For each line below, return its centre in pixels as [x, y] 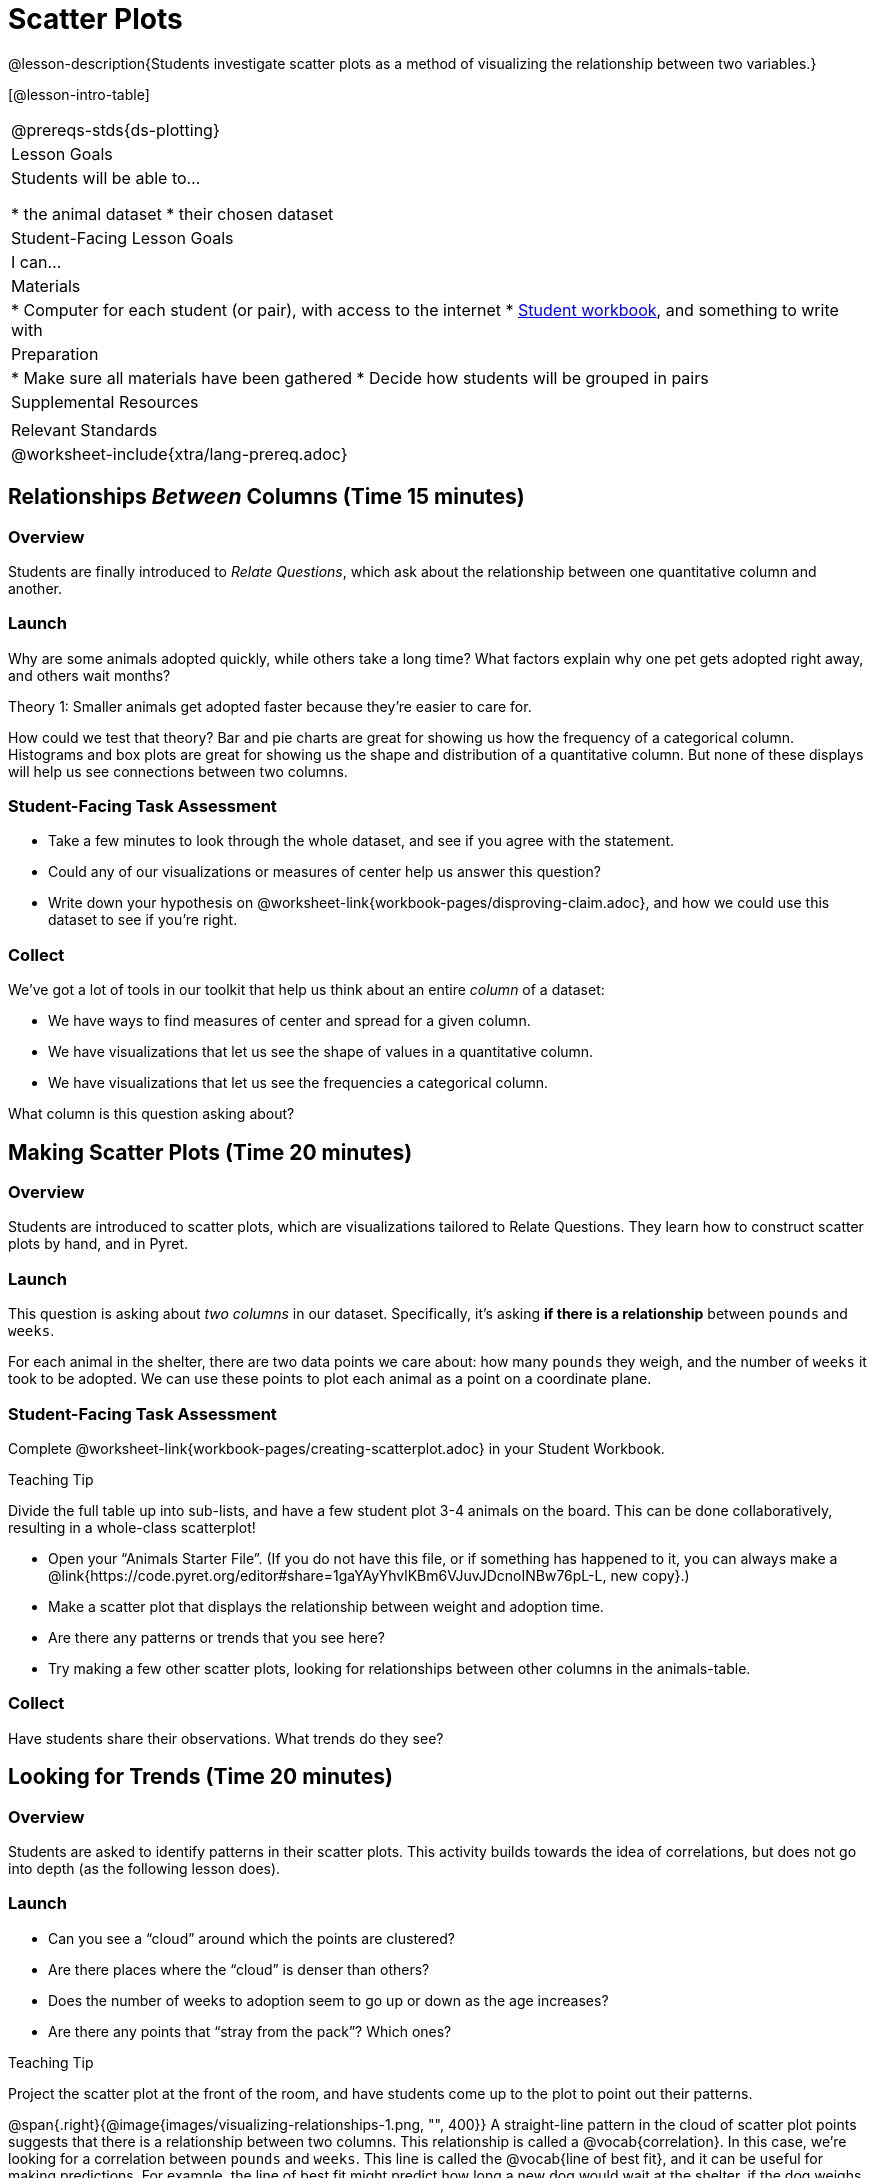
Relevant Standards [84, 429]
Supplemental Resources [105, 401]
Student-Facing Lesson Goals [122, 237]
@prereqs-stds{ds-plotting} [115, 129]
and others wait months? [89, 675]
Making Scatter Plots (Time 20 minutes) [210, 1152]
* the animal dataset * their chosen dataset [172, 213]
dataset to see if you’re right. [143, 920]
